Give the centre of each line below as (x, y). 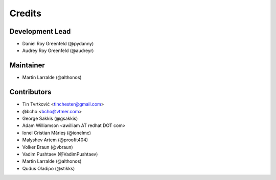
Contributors (30, 92)
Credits (26, 13)
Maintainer (27, 66)
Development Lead (40, 31)
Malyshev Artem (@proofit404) (55, 140)
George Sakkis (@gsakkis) (50, 119)
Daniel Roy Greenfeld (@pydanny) (58, 44)
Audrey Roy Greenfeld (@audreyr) (58, 50)
